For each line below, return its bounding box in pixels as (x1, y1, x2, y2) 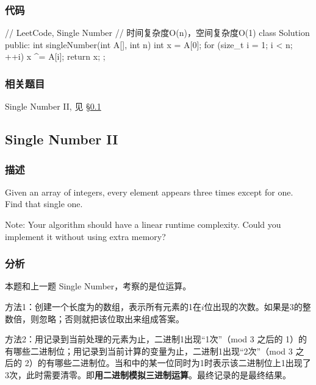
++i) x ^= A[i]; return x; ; (5, 50, 106, 63)
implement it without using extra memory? (5, 230, 166, 242)
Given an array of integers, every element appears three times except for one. (5, 185, 293, 198)
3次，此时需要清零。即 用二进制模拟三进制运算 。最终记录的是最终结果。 (5, 368, 291, 381)
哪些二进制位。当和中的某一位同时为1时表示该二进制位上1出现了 (54, 356, 311, 369)
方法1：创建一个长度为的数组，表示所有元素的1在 (5, 300, 201, 313)
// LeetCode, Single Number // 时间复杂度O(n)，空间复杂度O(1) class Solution (5, 26, 310, 39)
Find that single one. (5, 197, 83, 210)
